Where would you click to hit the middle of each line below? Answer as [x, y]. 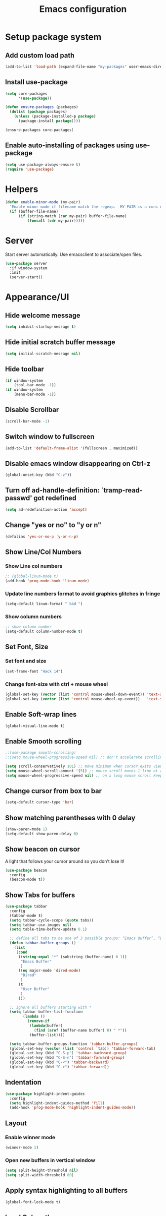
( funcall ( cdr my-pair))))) [56, 221]
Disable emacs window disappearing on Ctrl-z [78, 463]
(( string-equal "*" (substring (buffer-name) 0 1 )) [72, 957]
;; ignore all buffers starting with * [51, 1007]
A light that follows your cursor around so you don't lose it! [65, 861]
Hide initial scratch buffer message [60, 342]
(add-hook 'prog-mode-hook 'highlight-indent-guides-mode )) [73, 1108]
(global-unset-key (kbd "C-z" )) [38, 475]
